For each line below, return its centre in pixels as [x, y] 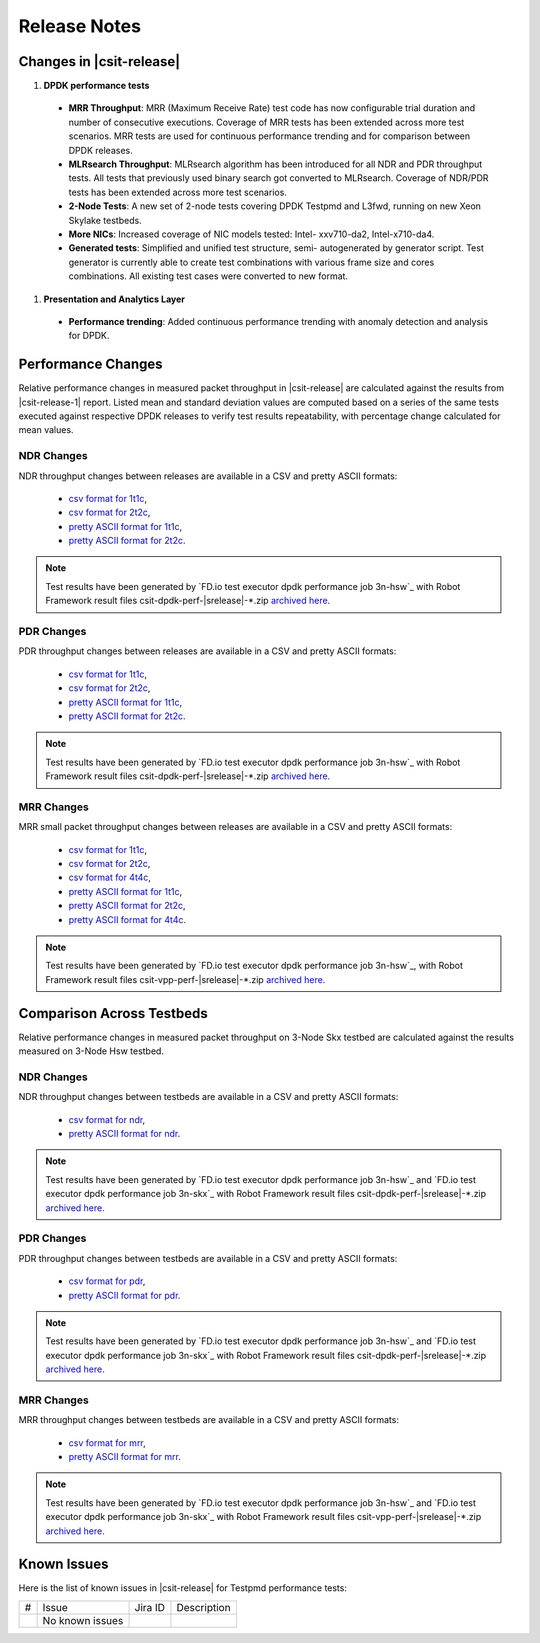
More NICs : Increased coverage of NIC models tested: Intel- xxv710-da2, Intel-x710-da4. [251, 234]
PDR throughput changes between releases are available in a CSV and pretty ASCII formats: [207, 651]
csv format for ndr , [107, 1119]
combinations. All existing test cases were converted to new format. [208, 276]
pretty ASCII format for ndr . [124, 1134]
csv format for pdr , [107, 1281]
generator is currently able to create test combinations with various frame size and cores [251, 262]
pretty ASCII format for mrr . [125, 1456]
